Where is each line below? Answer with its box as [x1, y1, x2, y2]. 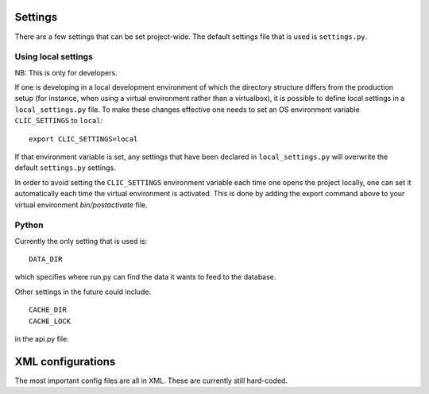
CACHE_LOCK [29, 316, 71, 326]
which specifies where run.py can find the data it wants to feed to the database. [14, 272, 276, 282]
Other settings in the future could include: [14, 287, 151, 296]
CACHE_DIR [29, 306, 67, 315]
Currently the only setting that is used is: [14, 236, 148, 245]
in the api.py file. [14, 334, 69, 344]
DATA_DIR [29, 255, 63, 264]
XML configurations [14, 354, 116, 369]
